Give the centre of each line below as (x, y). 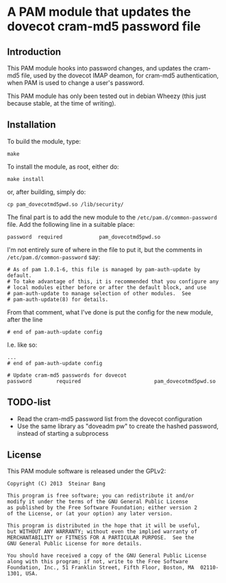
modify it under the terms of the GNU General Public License (98, 502)
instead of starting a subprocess (63, 433)
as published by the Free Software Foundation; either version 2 (102, 508)
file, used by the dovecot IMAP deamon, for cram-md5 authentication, (120, 75)
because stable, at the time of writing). (62, 103)
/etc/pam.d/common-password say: (54, 257)
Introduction (34, 52)
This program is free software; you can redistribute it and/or (101, 496)
